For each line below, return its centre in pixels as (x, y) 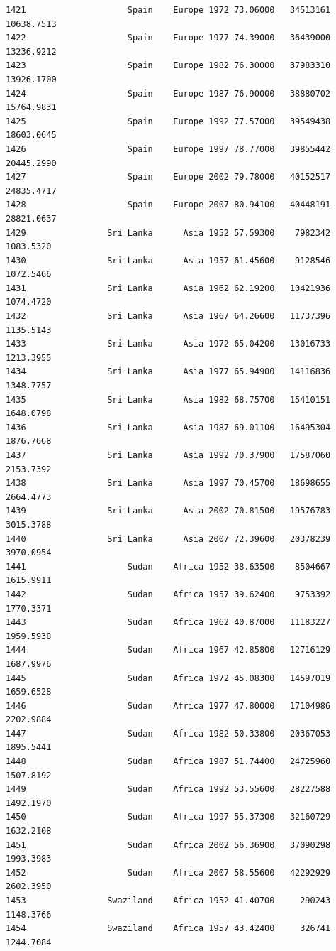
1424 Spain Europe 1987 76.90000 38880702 (168, 93)
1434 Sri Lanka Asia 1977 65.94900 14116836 (168, 372)
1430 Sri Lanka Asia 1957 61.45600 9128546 (168, 260)
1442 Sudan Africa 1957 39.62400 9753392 (168, 594)
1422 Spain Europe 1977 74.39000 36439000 (168, 38)
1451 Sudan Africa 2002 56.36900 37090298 (168, 845)
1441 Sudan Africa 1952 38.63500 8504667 (168, 566)
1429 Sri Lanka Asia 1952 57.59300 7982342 (168, 233)
